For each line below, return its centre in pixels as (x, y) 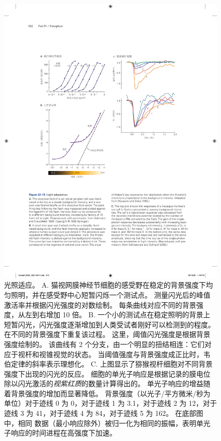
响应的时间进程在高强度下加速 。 (64, 433)
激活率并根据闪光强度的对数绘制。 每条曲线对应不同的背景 (100, 304)
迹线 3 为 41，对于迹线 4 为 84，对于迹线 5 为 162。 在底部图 (104, 413)
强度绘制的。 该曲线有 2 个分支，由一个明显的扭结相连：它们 (104, 344)
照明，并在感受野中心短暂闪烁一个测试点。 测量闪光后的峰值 (111, 294)
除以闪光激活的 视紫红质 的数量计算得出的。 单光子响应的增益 (104, 383)
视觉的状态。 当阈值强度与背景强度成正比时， (128, 354)
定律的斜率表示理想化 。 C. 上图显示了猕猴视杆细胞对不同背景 (112, 364)
